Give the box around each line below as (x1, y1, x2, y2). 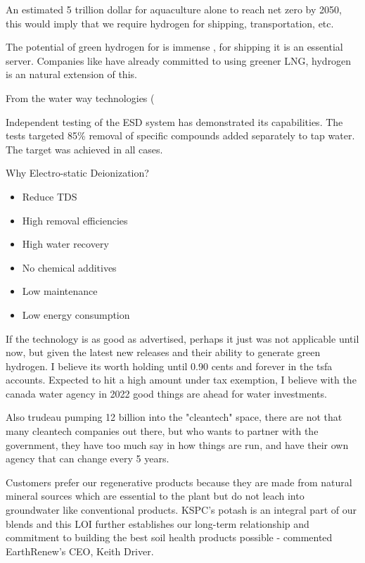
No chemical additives (22, 260, 117, 274)
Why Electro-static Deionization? (6, 165, 149, 180)
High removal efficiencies (22, 213, 128, 227)
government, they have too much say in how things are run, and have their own (6, 437, 349, 452)
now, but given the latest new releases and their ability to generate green (6, 345, 321, 360)
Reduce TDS (22, 189, 77, 203)
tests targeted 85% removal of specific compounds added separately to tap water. (6, 128, 355, 143)
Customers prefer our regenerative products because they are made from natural (6, 474, 352, 489)
